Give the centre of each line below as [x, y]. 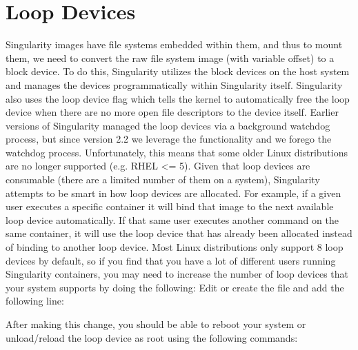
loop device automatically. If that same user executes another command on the [172, 219]
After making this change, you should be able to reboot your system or [156, 324]
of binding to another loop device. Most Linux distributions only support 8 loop [175, 247]
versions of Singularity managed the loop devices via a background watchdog [168, 125]
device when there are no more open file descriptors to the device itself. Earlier [172, 112]
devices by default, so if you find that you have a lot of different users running [171, 260]
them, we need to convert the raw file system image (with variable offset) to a [170, 58]
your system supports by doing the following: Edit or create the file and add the [175, 287]
